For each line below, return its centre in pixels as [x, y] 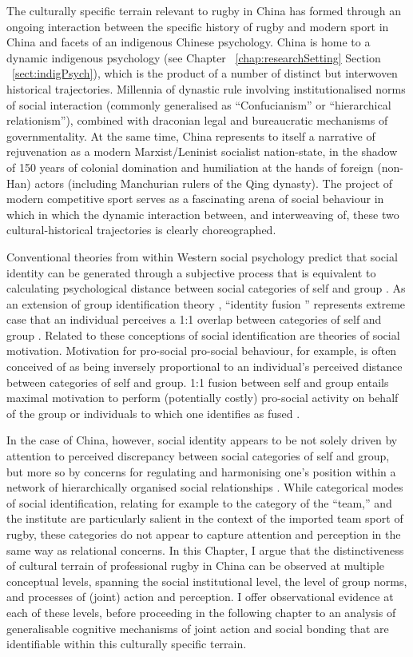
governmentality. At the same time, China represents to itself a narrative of [191, 135]
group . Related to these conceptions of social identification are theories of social [203, 334]
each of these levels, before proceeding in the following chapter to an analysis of [201, 612]
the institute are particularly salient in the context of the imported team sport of [205, 518]
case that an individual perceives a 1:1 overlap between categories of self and [194, 319]
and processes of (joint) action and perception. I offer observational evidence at [200, 597]
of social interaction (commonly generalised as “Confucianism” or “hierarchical [199, 104]
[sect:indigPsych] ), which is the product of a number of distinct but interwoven [205, 73]
